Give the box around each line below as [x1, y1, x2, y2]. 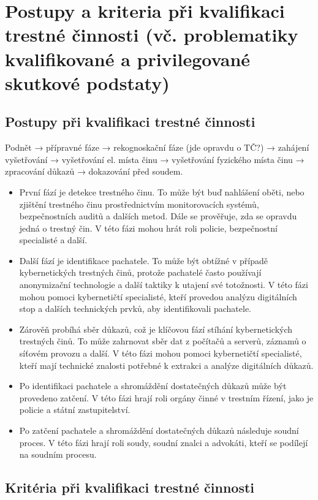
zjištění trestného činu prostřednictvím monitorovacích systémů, [19, 197, 259, 210]
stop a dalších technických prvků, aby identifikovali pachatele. [19, 302, 252, 315]
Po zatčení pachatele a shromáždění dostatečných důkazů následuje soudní [19, 424, 299, 437]
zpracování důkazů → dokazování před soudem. [5, 165, 183, 178]
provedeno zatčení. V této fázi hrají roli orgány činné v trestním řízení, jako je [19, 391, 314, 404]
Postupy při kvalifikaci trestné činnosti [5, 112, 256, 131]
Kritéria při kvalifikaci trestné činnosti [5, 478, 255, 497]
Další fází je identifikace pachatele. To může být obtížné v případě [19, 254, 268, 267]
